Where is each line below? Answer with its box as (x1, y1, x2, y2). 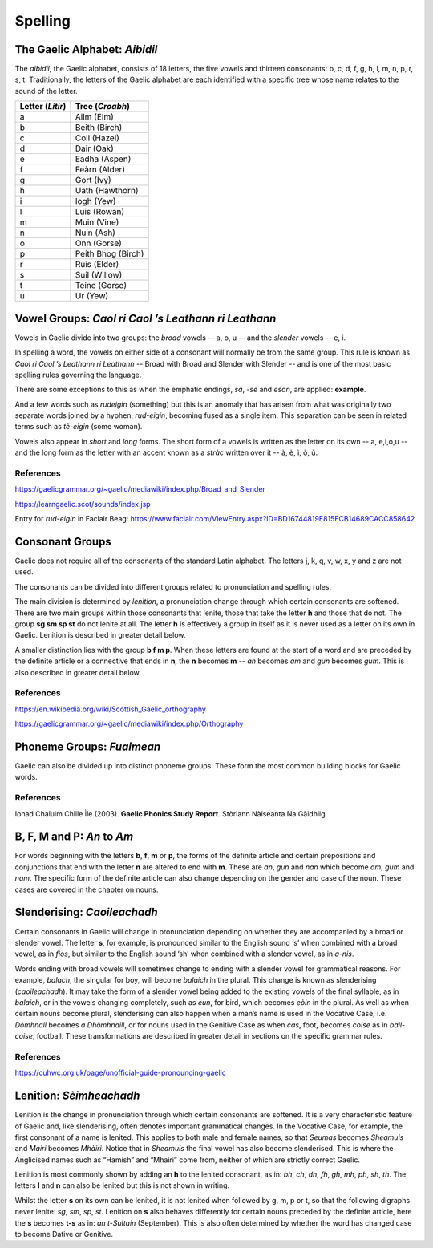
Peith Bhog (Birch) (75, 249, 144, 260)
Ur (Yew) (75, 290, 109, 302)
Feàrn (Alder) (75, 164, 126, 176)
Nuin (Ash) (75, 227, 116, 238)
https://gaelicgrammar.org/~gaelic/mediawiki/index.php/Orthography (14, 719, 244, 729)
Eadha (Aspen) (75, 153, 132, 164)
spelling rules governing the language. (14, 370, 142, 379)
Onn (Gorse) (75, 237, 122, 249)
